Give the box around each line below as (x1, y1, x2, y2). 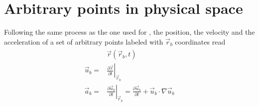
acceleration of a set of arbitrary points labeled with (4, 36, 163, 47)
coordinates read (175, 36, 226, 47)
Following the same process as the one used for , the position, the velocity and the (4, 27, 255, 37)
